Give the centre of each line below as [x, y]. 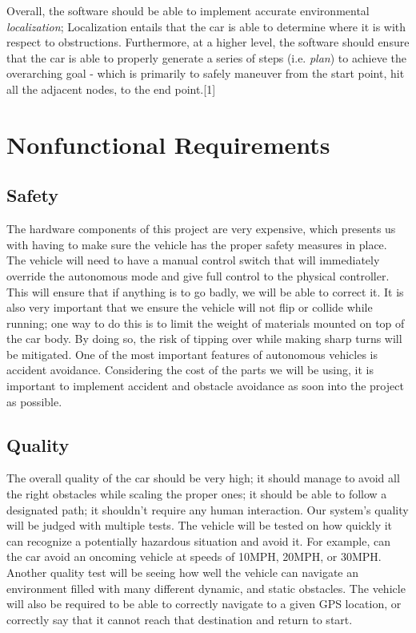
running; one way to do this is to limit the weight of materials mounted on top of [206, 323]
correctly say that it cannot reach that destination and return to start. [180, 619]
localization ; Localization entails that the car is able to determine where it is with [206, 26]
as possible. [34, 401]
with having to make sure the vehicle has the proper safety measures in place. [197, 244]
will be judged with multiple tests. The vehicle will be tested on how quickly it [200, 525]
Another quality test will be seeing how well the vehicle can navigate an [182, 573]
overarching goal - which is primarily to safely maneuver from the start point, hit [206, 73]
